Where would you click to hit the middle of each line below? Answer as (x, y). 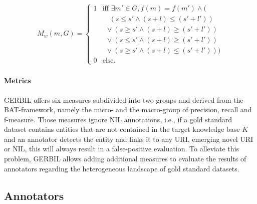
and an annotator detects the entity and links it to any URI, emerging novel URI (129, 139)
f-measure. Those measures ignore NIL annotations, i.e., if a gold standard (118, 119)
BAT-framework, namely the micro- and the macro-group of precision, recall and (128, 110)
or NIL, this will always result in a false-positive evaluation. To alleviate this (121, 149)
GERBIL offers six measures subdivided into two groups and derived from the (124, 99)
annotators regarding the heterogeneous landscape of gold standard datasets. (122, 168)
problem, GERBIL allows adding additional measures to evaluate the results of (125, 159)
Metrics (18, 80)
